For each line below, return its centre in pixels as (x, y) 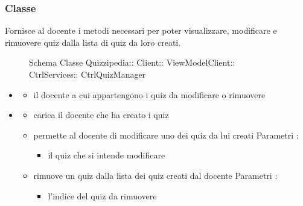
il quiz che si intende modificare (107, 155)
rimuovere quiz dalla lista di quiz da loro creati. (93, 42)
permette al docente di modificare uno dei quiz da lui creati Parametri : (166, 135)
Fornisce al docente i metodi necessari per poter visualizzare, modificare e (141, 30)
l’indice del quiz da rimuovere (102, 195)
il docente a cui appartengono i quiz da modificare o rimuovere (149, 94)
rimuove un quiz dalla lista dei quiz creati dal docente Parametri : (155, 175)
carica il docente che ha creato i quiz (101, 115)
